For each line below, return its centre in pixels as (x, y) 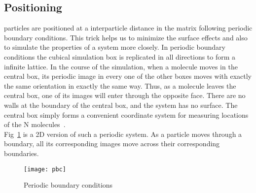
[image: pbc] (45, 169)
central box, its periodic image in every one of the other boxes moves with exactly (128, 76)
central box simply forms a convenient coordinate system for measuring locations (126, 114)
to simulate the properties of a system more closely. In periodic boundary (115, 47)
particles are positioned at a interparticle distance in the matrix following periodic (128, 28)
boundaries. (21, 153)
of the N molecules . (35, 124)
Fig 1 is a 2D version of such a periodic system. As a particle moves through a (123, 134)
